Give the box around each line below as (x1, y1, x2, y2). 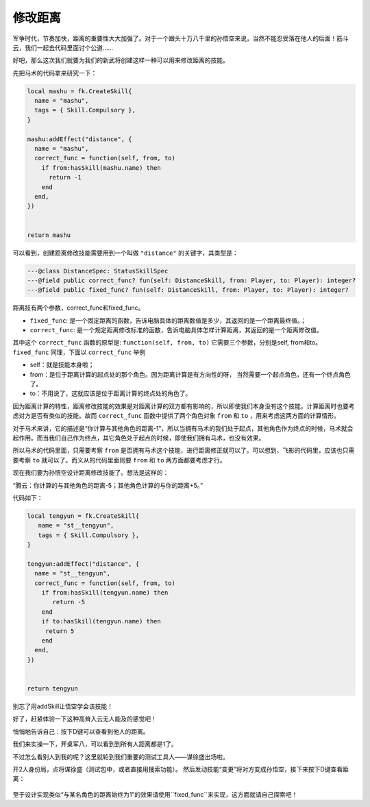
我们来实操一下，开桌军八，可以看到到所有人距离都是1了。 (12, 740, 177, 748)
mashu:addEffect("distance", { (27, 135, 133, 143)
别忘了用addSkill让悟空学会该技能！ (12, 702, 113, 710)
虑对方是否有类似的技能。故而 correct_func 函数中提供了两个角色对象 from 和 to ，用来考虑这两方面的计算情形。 (12, 412, 341, 420)
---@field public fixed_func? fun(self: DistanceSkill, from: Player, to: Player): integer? (27, 286, 349, 294)
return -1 (49, 173, 82, 182)
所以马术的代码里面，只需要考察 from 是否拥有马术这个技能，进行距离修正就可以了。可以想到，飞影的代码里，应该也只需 (12, 446, 355, 455)
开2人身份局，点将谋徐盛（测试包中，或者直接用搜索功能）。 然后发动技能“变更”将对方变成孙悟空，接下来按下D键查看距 (12, 765, 349, 773)
